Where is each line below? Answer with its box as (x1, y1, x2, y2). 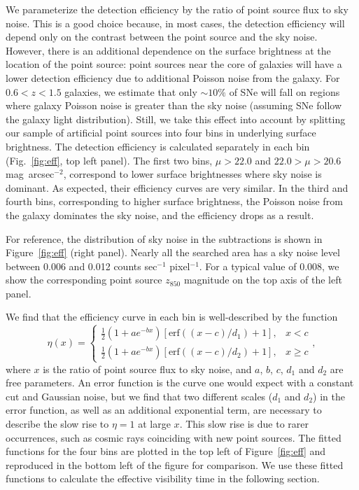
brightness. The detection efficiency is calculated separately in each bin (6, 139, 310, 153)
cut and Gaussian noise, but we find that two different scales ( (6, 388, 273, 403)
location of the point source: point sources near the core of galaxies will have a (6, 57, 342, 71)
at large (138, 416, 171, 430)
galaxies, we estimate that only (64, 84, 197, 99)
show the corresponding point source (6, 272, 162, 287)
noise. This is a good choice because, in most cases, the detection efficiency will (6, 15, 345, 30)
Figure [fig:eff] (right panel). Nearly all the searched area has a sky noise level (6, 245, 340, 260)
